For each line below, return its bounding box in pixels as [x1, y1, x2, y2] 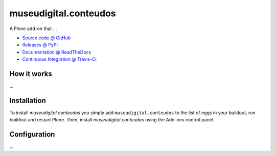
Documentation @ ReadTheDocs [22, 49, 91, 55]
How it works [9, 69, 52, 78]
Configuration [9, 130, 55, 139]
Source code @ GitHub [22, 35, 71, 41]
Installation [9, 96, 46, 105]
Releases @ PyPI [22, 42, 58, 48]
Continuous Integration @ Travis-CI [22, 56, 97, 62]
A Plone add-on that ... [9, 25, 57, 32]
